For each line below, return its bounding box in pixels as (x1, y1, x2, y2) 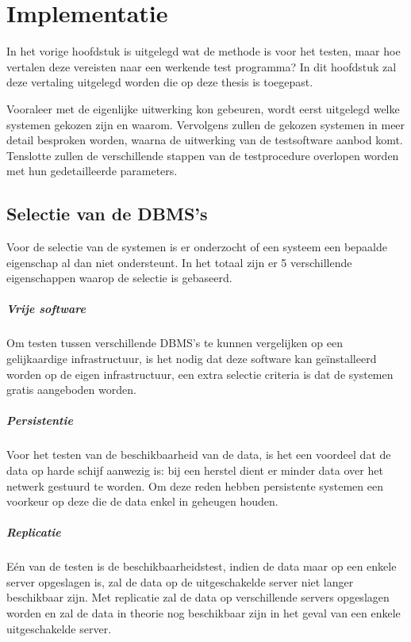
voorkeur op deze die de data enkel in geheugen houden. (6, 493, 278, 510)
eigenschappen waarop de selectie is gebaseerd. (6, 269, 232, 286)
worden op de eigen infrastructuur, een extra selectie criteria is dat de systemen (6, 365, 394, 382)
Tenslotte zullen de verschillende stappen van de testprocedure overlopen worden (6, 147, 399, 163)
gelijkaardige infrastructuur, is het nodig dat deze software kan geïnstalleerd (6, 350, 377, 367)
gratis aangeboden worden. (6, 381, 136, 398)
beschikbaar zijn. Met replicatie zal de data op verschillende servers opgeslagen (6, 589, 390, 606)
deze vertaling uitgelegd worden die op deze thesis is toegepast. (6, 74, 313, 90)
